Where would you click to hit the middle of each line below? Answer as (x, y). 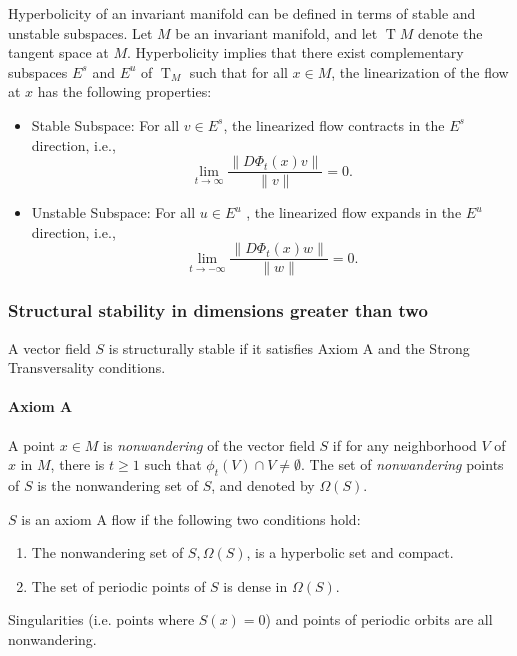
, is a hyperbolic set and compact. (350, 552)
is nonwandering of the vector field (209, 444)
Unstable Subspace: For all (113, 212)
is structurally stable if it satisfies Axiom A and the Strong (289, 347)
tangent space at (58, 52)
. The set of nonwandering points (402, 464)
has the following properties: (124, 91)
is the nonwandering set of (118, 485)
